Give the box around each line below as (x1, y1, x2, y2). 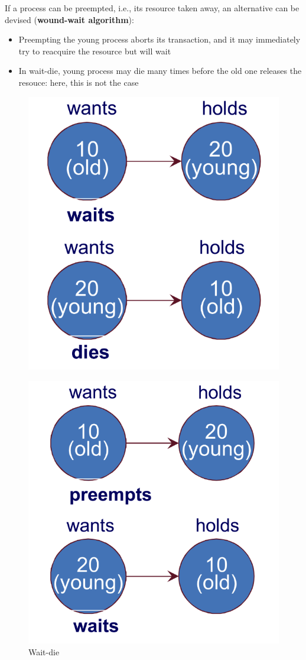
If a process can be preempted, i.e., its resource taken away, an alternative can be (5, 2, 300, 14)
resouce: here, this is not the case (18, 76, 139, 88)
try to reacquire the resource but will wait (18, 44, 171, 57)
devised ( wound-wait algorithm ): (5, 13, 134, 25)
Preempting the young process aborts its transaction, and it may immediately (18, 33, 301, 46)
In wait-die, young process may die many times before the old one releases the (18, 64, 302, 77)
